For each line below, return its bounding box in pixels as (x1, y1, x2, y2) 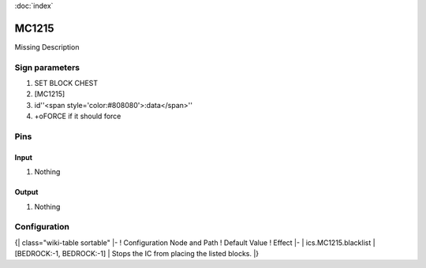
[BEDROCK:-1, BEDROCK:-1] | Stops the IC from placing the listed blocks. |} (14, 249, 260, 259)
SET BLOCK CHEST (34, 79, 99, 88)
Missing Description (14, 42, 80, 51)
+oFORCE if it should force (34, 111, 121, 121)
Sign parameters (14, 61, 80, 73)
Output (14, 188, 39, 197)
